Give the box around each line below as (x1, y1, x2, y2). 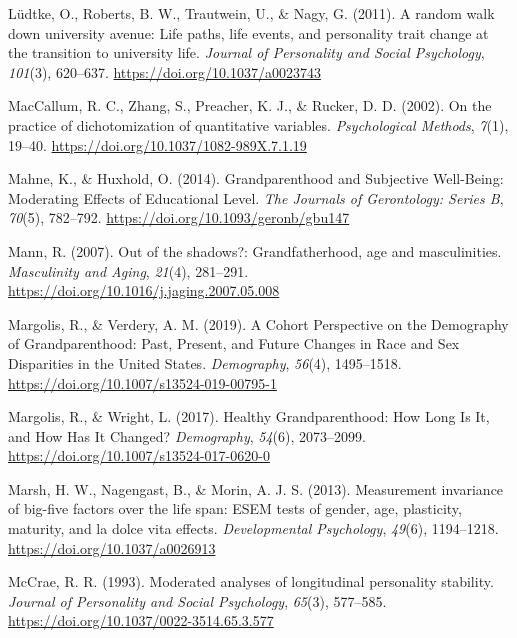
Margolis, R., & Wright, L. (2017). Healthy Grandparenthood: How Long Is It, (8, 406, 490, 427)
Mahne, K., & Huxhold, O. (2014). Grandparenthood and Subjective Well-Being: (8, 168, 504, 189)
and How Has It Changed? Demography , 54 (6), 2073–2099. (8, 425, 366, 446)
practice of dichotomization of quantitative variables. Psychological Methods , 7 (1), (8, 114, 509, 135)
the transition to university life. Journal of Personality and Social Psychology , (8, 42, 485, 63)
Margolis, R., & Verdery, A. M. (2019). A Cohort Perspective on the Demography (8, 313, 509, 334)
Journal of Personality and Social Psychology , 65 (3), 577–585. (8, 590, 387, 611)
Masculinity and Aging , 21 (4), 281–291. (8, 260, 249, 281)
